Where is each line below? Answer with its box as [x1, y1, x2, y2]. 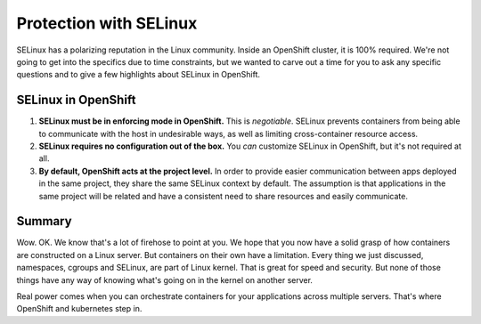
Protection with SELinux [16, 13, 198, 33]
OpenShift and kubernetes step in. [16, 304, 143, 314]
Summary [16, 214, 72, 229]
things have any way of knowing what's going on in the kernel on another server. [16, 274, 314, 285]
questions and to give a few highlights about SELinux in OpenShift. [16, 69, 261, 80]
